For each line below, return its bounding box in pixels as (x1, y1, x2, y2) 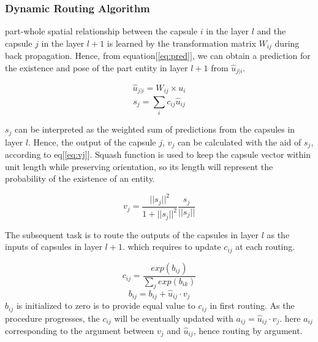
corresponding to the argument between (5, 324, 154, 337)
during (274, 36, 300, 49)
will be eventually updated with (114, 311, 233, 324)
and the (257, 25, 286, 37)
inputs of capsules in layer (5, 240, 102, 253)
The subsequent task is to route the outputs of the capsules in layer (5, 228, 259, 241)
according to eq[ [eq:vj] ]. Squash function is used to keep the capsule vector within (5, 148, 311, 161)
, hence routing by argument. (193, 324, 303, 337)
